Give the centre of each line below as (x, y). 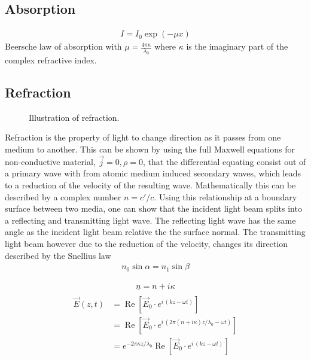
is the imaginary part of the (237, 46)
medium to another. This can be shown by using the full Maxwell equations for (150, 149)
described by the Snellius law (58, 255)
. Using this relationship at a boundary (225, 196)
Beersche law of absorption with (63, 46)
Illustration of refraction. (74, 117)
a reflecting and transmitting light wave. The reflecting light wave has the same (150, 220)
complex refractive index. (51, 60)
